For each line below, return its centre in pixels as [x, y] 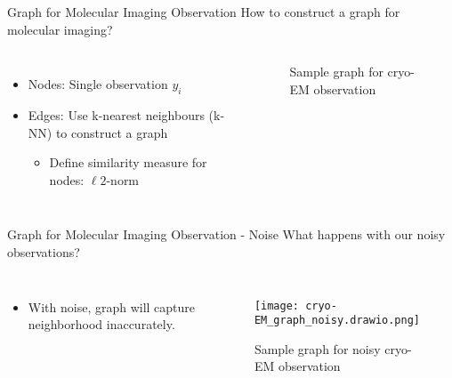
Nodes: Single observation [98, 84]
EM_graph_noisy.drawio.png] [337, 321]
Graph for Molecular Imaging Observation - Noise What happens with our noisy [226, 234]
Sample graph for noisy [317, 348]
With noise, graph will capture [112, 306]
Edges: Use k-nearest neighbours [116, 114]
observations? [44, 251]
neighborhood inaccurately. [101, 324]
